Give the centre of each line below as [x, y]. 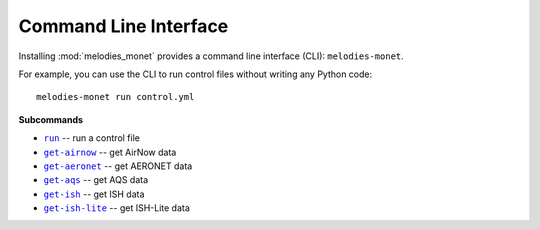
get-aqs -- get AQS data [96, 180]
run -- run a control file [91, 138]
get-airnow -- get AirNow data [110, 152]
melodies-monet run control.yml [115, 97]
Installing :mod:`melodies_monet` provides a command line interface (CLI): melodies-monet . [211, 56]
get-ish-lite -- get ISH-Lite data [116, 208]
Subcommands [51, 119]
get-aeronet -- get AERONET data [118, 166]
